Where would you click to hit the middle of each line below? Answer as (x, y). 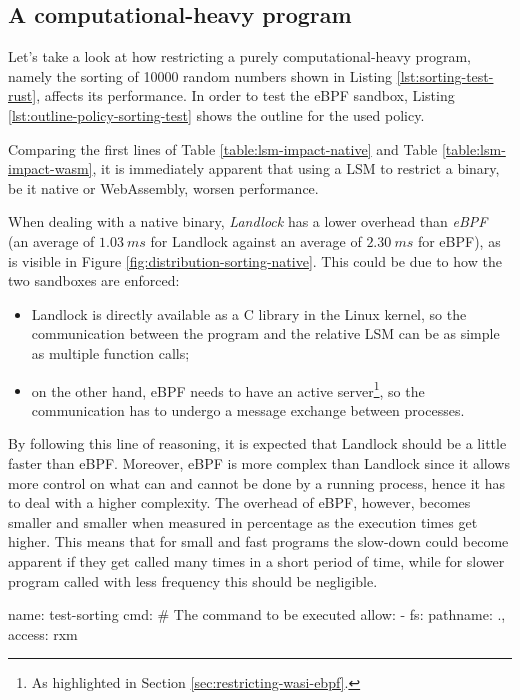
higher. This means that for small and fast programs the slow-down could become (258, 541)
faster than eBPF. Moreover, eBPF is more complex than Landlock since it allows (259, 462)
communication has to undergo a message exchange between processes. (248, 409)
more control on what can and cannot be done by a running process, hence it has (256, 482)
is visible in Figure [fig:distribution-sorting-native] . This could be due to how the (255, 260)
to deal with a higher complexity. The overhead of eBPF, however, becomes (239, 502)
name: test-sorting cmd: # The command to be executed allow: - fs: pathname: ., (257, 614)
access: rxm (43, 633)
